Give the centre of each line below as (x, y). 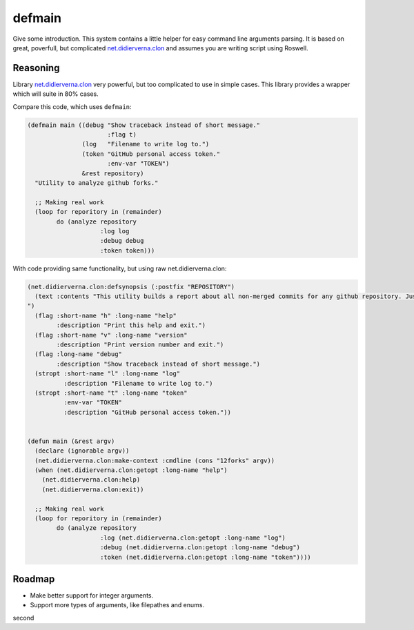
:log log (115, 231)
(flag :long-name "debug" (78, 354)
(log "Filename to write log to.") (146, 144)
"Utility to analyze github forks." (97, 183)
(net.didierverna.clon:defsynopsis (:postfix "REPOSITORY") (131, 287)
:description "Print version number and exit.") (140, 345)
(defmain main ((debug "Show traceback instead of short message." (144, 125)
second (23, 618)
